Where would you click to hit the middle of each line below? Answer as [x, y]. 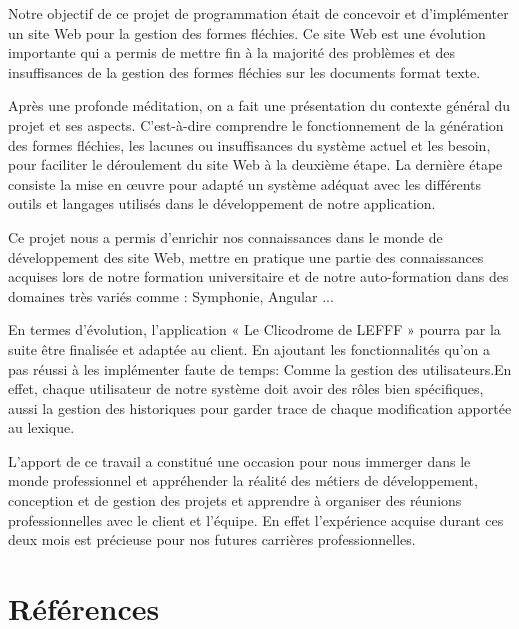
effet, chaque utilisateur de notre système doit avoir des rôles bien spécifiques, [246, 388]
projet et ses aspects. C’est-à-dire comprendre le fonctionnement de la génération [256, 124]
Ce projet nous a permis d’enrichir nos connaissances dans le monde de [225, 236]
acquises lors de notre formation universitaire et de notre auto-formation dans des [258, 276]
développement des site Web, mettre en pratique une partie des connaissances [246, 256]
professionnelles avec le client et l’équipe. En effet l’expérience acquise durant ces [256, 519]
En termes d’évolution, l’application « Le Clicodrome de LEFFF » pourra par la [254, 329]
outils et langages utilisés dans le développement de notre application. [222, 203]
